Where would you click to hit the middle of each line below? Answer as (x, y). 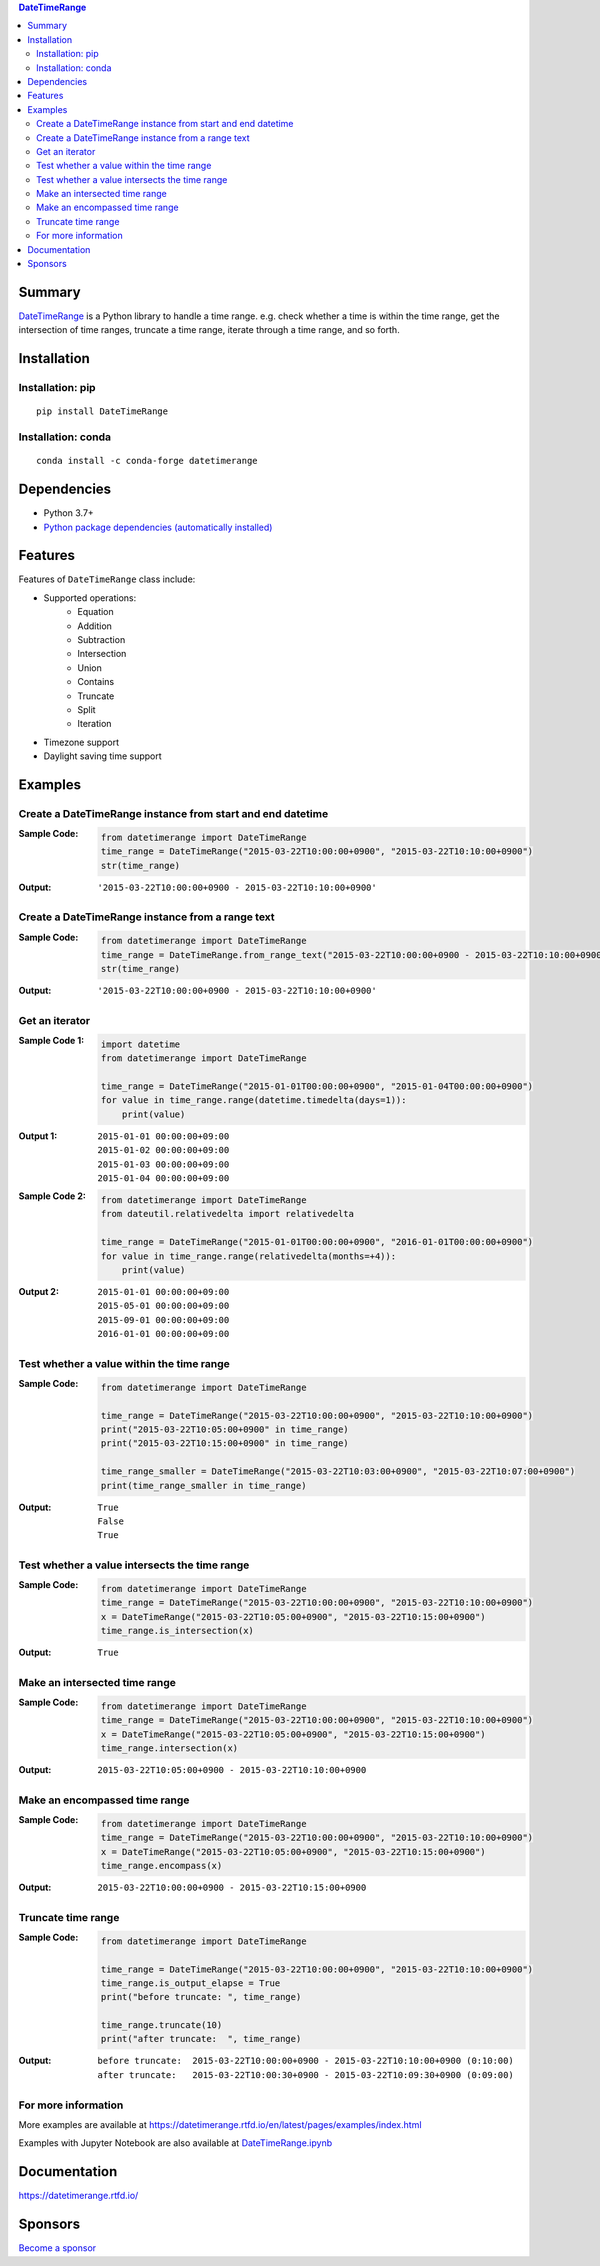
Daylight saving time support (102, 756)
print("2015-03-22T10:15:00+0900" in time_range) (224, 1443)
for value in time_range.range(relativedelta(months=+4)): (248, 1256)
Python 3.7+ (68, 513)
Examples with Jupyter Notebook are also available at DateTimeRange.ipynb (175, 2143)
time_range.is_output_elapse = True (190, 1983)
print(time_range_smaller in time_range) (203, 1485)
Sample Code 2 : (52, 1196)
